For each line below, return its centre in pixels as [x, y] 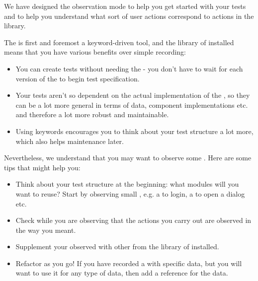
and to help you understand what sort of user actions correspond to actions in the [129, 16]
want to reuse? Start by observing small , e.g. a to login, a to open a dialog [130, 193]
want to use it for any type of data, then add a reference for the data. [122, 273]
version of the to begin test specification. [78, 78]
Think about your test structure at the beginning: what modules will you [127, 184]
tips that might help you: [42, 167]
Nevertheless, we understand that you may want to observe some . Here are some [128, 158]
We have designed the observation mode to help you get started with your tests [125, 6]
